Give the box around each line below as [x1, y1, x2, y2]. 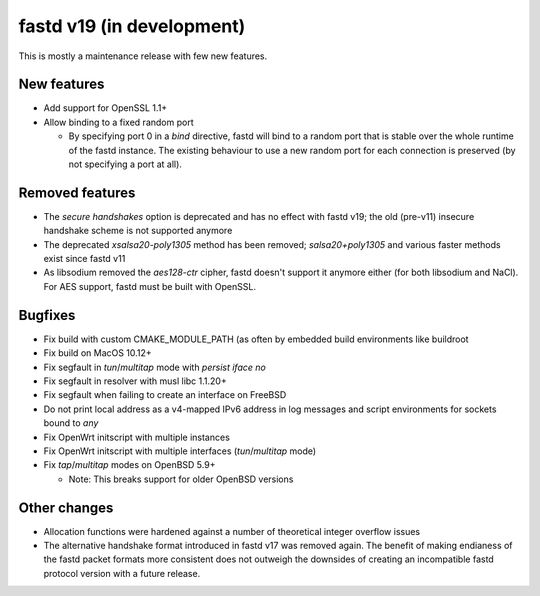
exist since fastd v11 [43, 253, 126, 265]
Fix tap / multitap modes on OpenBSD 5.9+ [43, 459, 216, 471]
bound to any [43, 417, 99, 429]
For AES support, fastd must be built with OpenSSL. [43, 280, 257, 292]
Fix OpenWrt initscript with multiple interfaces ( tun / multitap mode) [43, 445, 317, 457]
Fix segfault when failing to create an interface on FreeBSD [43, 389, 287, 401]
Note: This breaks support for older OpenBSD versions [68, 473, 294, 485]
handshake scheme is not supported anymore [43, 225, 233, 237]
